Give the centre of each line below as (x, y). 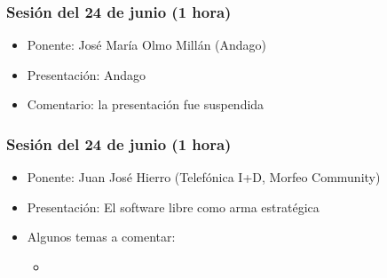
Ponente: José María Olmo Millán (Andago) (147, 45)
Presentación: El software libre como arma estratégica (173, 207)
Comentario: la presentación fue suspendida (146, 104)
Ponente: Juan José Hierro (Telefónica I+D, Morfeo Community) (204, 177)
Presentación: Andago (87, 74)
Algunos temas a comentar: (101, 237)
